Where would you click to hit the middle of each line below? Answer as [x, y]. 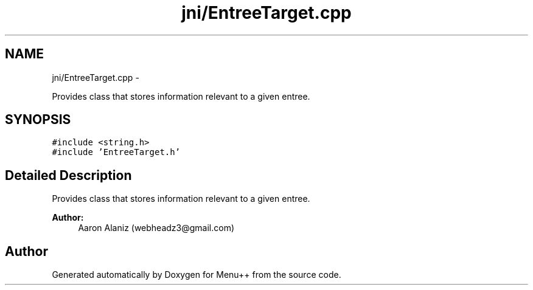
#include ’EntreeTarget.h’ [116, 152]
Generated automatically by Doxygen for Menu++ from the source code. [197, 275]
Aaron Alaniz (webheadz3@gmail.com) [156, 228]
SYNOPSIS [38, 120]
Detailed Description [68, 175]
